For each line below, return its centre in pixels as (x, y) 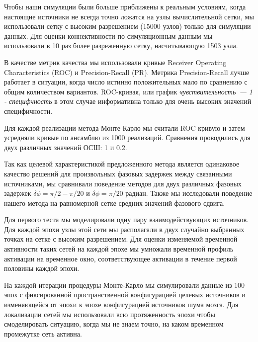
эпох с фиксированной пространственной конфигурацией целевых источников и (125, 295)
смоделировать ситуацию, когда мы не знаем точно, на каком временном (114, 324)
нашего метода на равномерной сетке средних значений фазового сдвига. (115, 203)
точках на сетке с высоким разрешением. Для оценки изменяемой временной (121, 239)
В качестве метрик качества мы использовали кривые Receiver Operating (115, 62)
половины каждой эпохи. (42, 268)
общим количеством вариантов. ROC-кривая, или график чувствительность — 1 (128, 91)
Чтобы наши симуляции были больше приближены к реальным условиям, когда (125, 6)
